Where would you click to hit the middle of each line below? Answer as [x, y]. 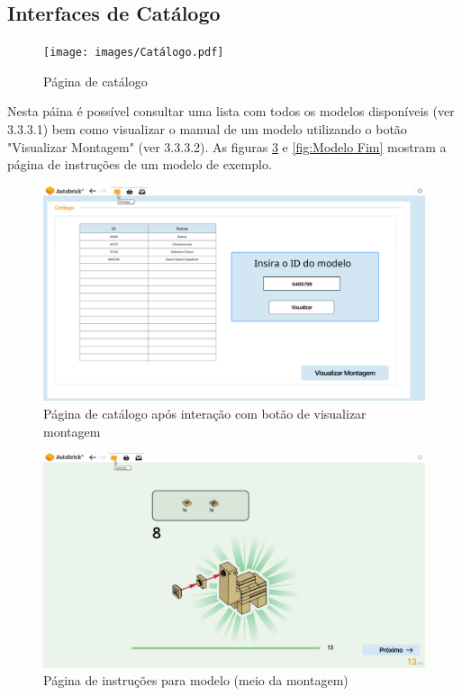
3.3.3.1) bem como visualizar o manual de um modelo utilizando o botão [207, 129]
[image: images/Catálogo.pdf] [134, 53]
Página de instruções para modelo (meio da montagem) [196, 680]
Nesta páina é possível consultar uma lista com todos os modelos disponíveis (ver [231, 111]
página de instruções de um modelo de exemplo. [140, 164]
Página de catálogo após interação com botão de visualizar [205, 413]
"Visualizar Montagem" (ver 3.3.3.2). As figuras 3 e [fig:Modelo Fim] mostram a [227, 146]
